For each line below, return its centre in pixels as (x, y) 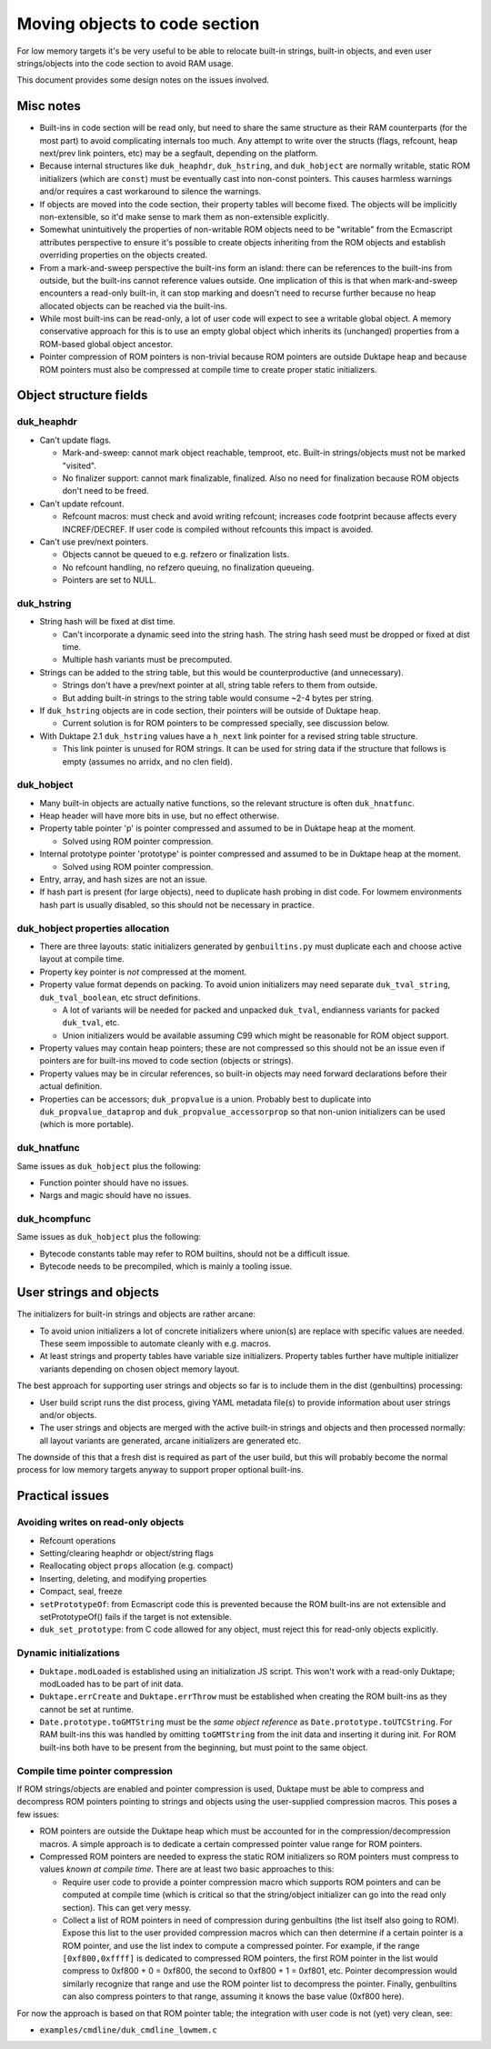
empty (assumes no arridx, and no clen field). (148, 761)
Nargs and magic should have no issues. (115, 1195)
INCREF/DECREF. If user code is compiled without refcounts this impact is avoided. (218, 529)
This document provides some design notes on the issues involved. (143, 80)
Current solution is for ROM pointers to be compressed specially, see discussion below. (226, 724)
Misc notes (49, 106)
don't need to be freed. (105, 491)
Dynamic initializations (68, 1653)
